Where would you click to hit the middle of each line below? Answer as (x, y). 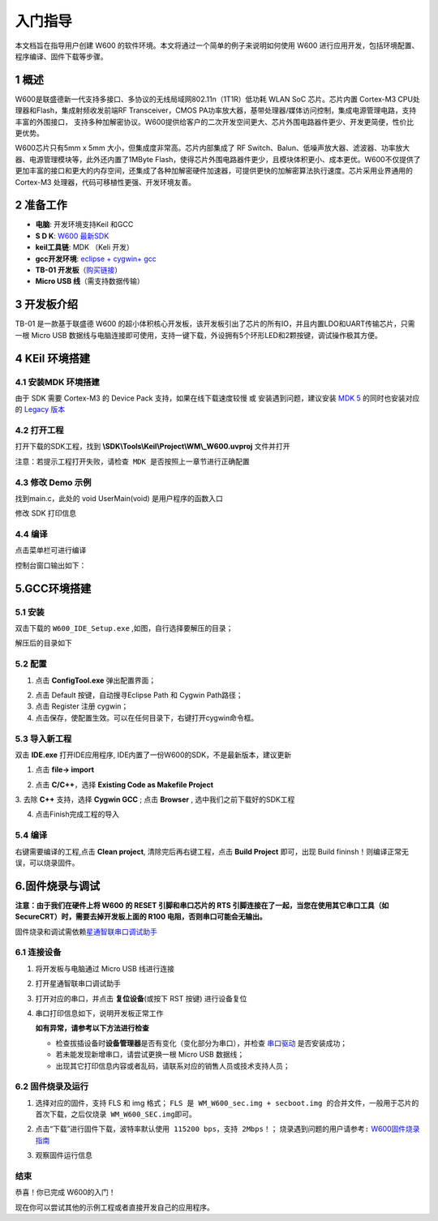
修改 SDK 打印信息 (46, 513)
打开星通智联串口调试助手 (78, 983)
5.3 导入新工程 (43, 739)
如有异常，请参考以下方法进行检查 (92, 1028)
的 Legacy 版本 (40, 409)
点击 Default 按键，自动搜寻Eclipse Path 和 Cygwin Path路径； (139, 695)
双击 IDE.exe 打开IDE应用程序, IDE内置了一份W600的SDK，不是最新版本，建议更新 (153, 755)
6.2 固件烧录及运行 (52, 1086)
